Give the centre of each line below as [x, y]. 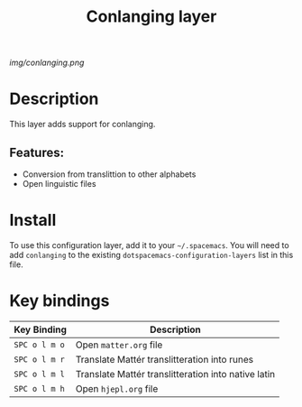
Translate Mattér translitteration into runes [165, 359]
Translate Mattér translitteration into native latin [175, 374]
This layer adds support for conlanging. [82, 125]
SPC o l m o [40, 344]
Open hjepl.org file [117, 388]
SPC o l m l [40, 374]
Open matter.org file [119, 345]
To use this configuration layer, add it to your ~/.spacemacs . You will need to [150, 245]
